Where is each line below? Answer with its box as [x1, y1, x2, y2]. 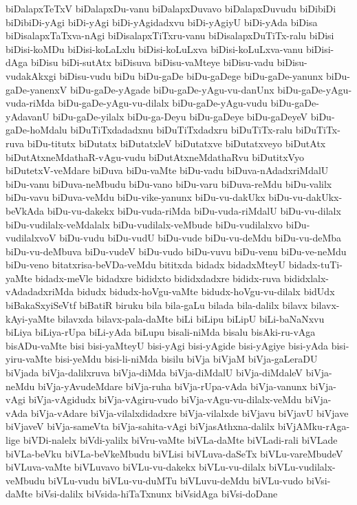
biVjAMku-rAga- [277, 419, 350, 433]
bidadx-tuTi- [288, 257, 343, 272]
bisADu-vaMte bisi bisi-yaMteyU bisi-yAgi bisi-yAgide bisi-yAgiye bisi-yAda [6, 338, 328, 352]
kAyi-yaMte [6, 311, 55, 325]
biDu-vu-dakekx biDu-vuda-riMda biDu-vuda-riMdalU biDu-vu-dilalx [47, 203, 341, 217]
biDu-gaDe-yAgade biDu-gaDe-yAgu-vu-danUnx [69, 82, 274, 96]
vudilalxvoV [6, 230, 56, 245]
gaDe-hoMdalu [6, 122, 67, 137]
